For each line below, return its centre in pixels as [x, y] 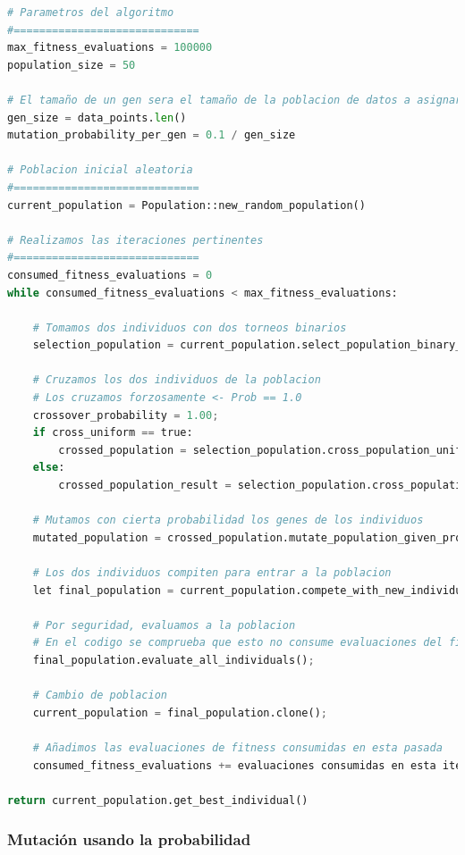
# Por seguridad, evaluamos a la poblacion [164, 625]
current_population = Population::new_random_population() [186, 205]
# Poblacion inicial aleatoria [100, 170]
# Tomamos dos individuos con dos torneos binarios [190, 327]
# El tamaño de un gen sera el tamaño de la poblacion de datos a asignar [235, 100]
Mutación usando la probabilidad [129, 839]
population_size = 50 [72, 65]
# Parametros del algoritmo [91, 13]
